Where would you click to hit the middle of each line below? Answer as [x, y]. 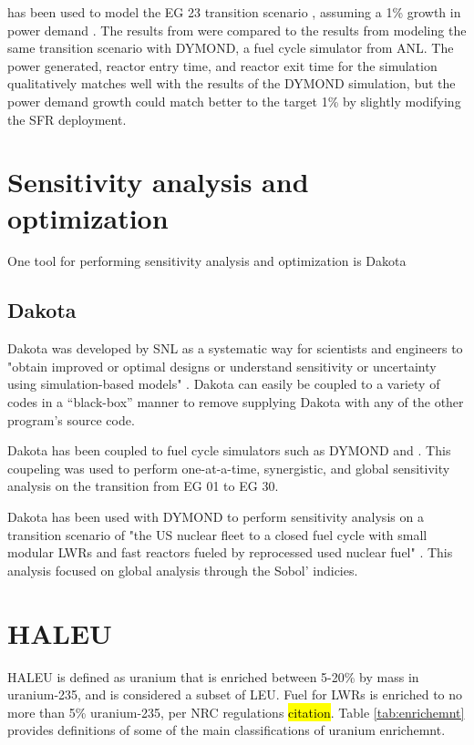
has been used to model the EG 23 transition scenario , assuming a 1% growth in [234, 12]
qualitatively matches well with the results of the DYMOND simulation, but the [232, 83]
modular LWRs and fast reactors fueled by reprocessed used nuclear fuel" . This [230, 552]
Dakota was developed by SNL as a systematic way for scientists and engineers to [235, 348]
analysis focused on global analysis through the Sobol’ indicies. [183, 570]
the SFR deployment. [67, 119]
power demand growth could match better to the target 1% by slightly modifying [234, 101]
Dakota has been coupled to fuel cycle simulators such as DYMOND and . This [229, 450]
